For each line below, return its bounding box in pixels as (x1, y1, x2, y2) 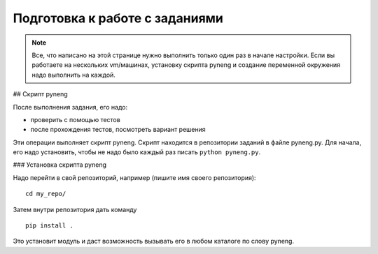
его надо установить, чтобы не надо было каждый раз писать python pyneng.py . (13, 148, 261, 156)
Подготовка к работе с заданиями (13, 10, 223, 26)
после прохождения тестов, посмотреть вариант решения (30, 126, 206, 134)
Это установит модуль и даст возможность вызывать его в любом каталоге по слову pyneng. (13, 237, 294, 246)
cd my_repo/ (25, 190, 66, 198)
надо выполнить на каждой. (31, 70, 115, 79)
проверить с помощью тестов (30, 115, 120, 124)
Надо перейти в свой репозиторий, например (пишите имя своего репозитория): (13, 173, 256, 181)
